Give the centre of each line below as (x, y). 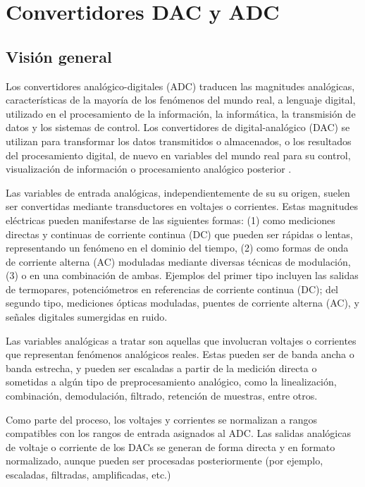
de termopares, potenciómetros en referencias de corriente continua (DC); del (172, 289)
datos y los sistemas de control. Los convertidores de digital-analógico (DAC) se (178, 127)
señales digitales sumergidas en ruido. (87, 317)
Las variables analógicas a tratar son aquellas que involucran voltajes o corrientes (181, 340)
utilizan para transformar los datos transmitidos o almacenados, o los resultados (179, 141)
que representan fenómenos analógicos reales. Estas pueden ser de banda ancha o (180, 354)
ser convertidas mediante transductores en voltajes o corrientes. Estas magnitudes (182, 206)
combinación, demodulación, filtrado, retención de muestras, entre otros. (162, 396)
